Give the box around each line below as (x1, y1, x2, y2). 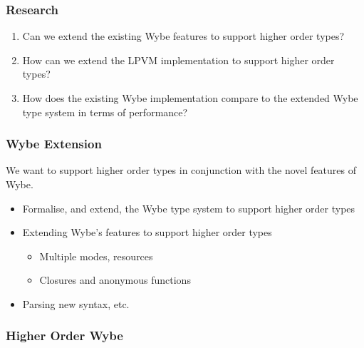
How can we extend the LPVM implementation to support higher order (22, 52, 335, 67)
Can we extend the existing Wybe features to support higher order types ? (22, 29, 345, 43)
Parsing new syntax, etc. (22, 296, 130, 311)
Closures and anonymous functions (39, 272, 191, 287)
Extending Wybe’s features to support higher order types (22, 225, 272, 240)
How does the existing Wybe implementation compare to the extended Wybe (22, 91, 358, 105)
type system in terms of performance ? (22, 104, 188, 119)
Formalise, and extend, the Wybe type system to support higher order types (22, 200, 355, 215)
